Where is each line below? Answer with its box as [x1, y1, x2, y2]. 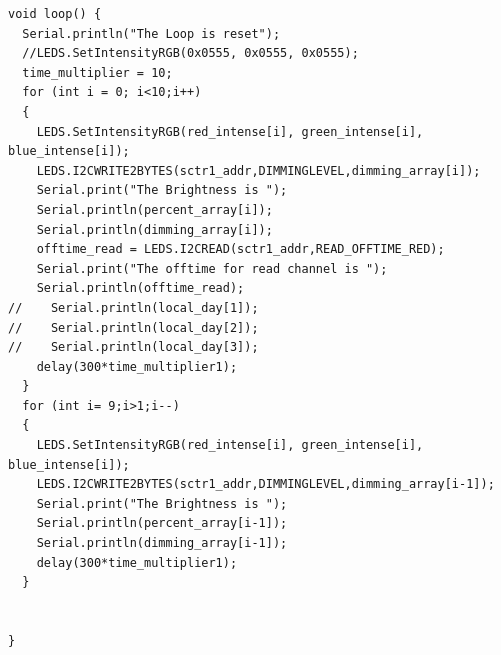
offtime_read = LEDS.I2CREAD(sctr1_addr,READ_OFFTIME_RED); [36, 242, 445, 257]
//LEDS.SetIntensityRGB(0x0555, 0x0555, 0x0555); [22, 46, 359, 61]
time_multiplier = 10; [22, 65, 173, 80]
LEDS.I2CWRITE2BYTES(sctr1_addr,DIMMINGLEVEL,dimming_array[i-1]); [36, 477, 495, 492]
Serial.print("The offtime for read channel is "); [36, 261, 388, 276]
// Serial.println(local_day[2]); [8, 320, 259, 335]
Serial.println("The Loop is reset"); [22, 26, 281, 41]
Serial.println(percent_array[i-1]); [36, 516, 288, 531]
